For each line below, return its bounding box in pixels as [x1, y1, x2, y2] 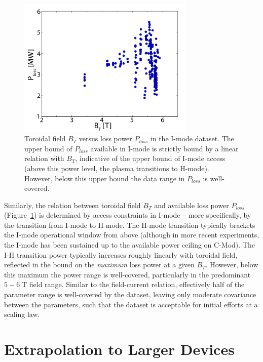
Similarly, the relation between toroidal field [4, 199, 141, 210]
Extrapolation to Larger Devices [4, 339, 235, 359]
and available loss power [154, 199, 229, 210]
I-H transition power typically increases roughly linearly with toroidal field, [4, 249, 238, 260]
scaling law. [4, 309, 40, 319]
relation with [24, 153, 64, 164]
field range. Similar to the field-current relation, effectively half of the [29, 279, 245, 290]
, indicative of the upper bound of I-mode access [75, 153, 226, 164]
